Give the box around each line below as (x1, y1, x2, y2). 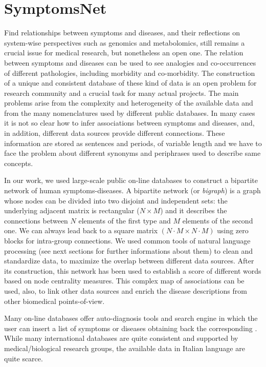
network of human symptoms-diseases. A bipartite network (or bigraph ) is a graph (4, 185, 261, 196)
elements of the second (182, 215, 253, 226)
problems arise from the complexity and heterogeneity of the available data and (4, 97, 253, 108)
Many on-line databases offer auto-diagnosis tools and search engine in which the (4, 313, 258, 323)
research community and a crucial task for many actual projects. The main (4, 87, 239, 98)
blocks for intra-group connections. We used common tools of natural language (4, 235, 251, 246)
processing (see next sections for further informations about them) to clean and (4, 245, 253, 256)
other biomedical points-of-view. (4, 295, 105, 306)
